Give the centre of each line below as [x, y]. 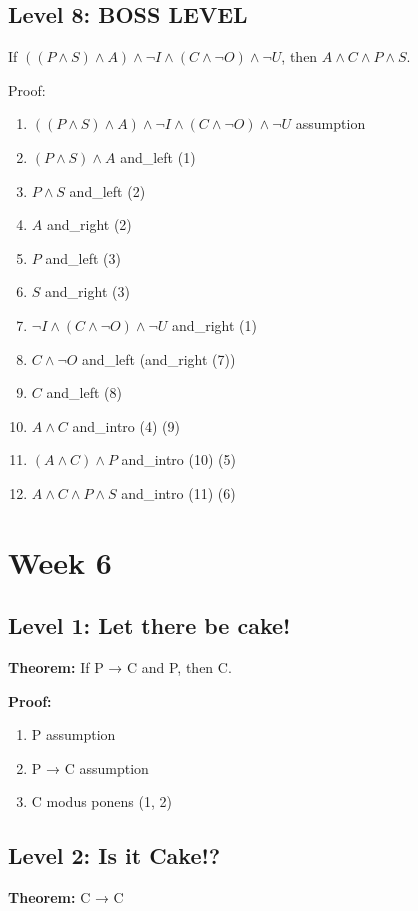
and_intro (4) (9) [126, 425]
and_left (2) [107, 190]
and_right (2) [89, 224]
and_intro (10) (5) [178, 459]
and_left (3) [83, 257]
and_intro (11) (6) [178, 492]
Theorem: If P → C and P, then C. [120, 667]
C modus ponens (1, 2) [101, 801]
